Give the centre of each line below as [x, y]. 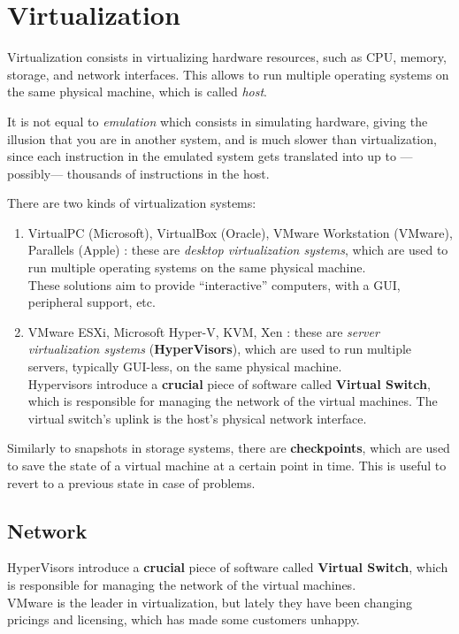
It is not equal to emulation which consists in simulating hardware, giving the [218, 121]
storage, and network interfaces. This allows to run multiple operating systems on [228, 74]
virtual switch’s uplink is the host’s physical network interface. [197, 418]
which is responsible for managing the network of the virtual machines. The [233, 401]
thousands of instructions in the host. [168, 173]
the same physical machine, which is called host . [138, 92]
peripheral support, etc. [92, 302]
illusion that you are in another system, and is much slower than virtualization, [222, 138]
